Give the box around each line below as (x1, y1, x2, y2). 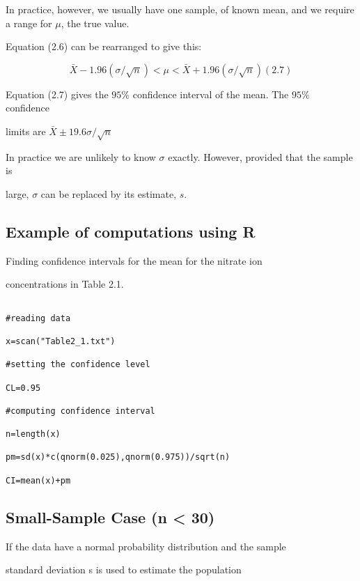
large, (6, 186, 29, 201)
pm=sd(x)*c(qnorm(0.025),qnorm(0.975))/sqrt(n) (6, 452, 230, 463)
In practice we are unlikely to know (6, 149, 156, 164)
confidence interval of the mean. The (132, 86, 289, 101)
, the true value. (61, 15, 130, 30)
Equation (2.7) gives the (6, 86, 109, 101)
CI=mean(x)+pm (6, 475, 71, 486)
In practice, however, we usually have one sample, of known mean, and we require (6, 2, 354, 16)
